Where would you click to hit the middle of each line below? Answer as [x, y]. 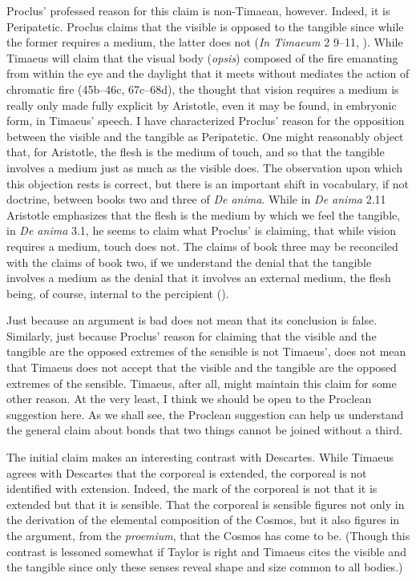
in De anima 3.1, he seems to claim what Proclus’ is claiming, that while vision [201, 230]
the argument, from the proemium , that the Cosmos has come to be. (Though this [208, 535]
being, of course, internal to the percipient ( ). [118, 293]
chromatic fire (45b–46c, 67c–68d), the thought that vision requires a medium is [203, 89]
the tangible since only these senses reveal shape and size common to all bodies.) [205, 567]
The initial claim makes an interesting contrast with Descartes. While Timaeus [200, 457]
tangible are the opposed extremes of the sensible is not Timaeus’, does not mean [206, 351]
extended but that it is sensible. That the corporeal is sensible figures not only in [206, 504]
